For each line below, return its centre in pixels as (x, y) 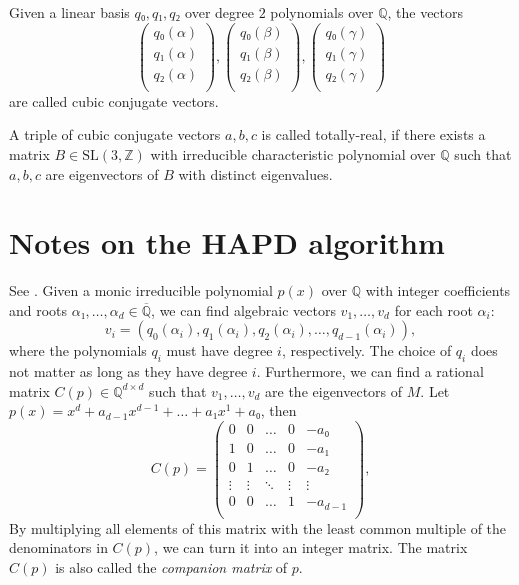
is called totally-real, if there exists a (373, 134)
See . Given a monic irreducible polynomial (141, 290)
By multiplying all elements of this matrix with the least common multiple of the (258, 527)
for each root (433, 309)
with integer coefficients (438, 290)
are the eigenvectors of (334, 390)
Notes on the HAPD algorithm (227, 242)
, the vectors (425, 12)
